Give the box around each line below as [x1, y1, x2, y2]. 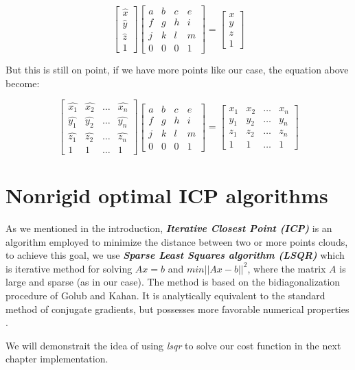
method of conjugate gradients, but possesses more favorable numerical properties [5, 301, 350, 316]
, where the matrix [247, 261, 326, 275]
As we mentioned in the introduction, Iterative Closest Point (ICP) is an [5, 220, 332, 235]
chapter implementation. [5, 351, 108, 366]
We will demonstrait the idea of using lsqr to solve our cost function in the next [5, 338, 341, 352]
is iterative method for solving [5, 261, 133, 275]
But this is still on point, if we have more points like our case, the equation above [5, 62, 349, 77]
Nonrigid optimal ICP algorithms [5, 181, 328, 209]
